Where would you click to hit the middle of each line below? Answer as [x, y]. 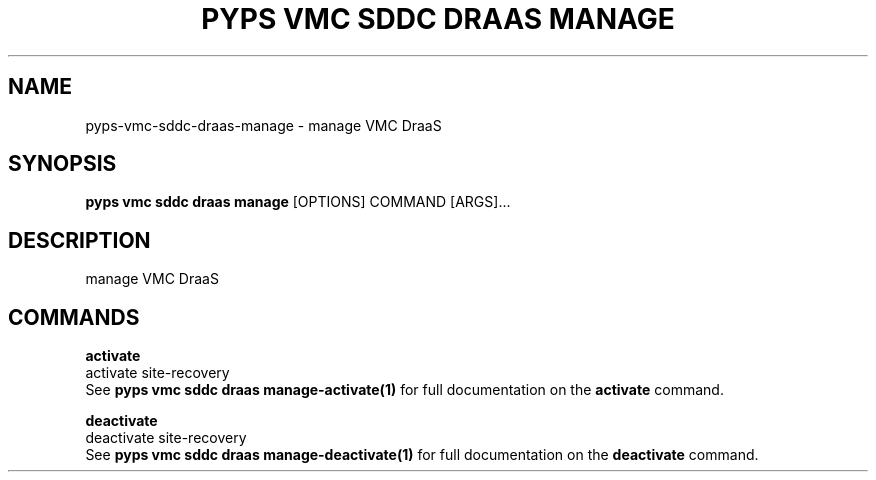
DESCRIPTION [79, 240]
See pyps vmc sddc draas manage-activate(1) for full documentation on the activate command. [404, 390]
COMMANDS [74, 317]
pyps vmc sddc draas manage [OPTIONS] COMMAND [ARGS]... [298, 202]
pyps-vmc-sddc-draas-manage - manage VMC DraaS [263, 125]
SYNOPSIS [62, 164]
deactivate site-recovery [166, 438]
